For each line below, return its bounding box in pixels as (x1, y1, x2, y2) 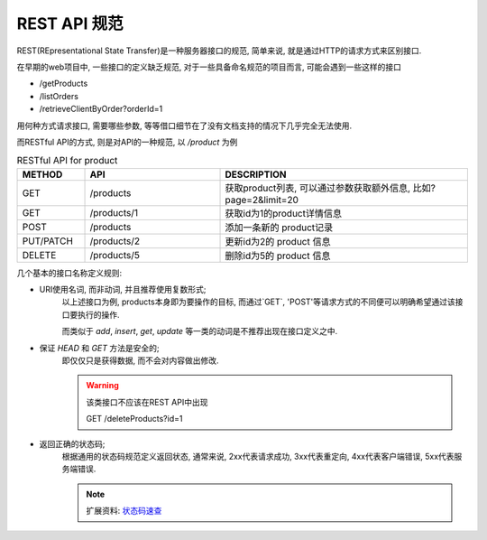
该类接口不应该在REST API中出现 (86, 396, 208, 407)
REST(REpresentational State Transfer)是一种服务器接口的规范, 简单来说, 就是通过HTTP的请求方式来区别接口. (16, 45, 422, 56)
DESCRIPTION (225, 168, 287, 181)
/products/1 (89, 206, 139, 219)
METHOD (22, 168, 63, 181)
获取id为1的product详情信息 (225, 207, 343, 219)
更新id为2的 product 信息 (225, 235, 331, 247)
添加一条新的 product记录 (225, 221, 334, 234)
